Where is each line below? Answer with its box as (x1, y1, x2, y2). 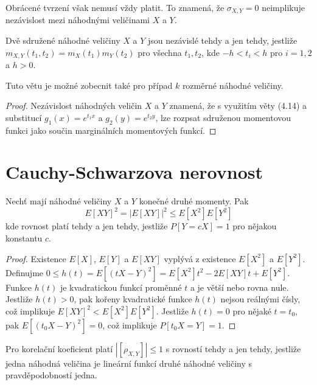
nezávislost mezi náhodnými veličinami (5, 13, 150, 26)
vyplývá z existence (164, 252, 236, 265)
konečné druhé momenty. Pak (139, 195, 249, 207)
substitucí (5, 111, 42, 123)
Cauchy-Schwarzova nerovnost (5, 159, 263, 184)
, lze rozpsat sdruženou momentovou (155, 111, 291, 123)
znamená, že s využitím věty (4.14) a (169, 99, 307, 112)
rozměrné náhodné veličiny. (182, 78, 284, 91)
